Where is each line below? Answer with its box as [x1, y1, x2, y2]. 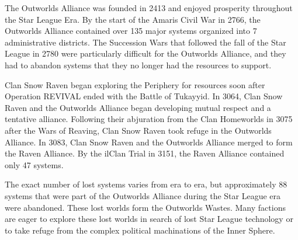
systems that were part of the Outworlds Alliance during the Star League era [5, 189, 281, 201]
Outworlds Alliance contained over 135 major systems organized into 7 [5, 25, 257, 37]
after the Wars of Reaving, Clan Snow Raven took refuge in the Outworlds [5, 124, 272, 136]
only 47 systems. [5, 158, 64, 171]
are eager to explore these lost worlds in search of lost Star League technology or [5, 213, 293, 225]
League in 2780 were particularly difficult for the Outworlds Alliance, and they [5, 47, 286, 60]
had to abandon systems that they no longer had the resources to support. [5, 58, 272, 71]
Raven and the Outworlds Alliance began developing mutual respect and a [5, 101, 271, 113]
